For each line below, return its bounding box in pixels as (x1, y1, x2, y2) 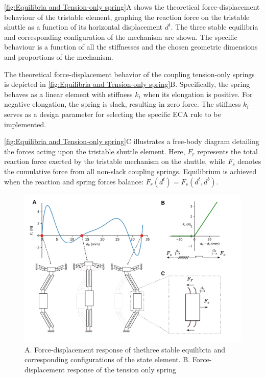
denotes (237, 156, 261, 167)
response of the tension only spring (67, 364, 176, 374)
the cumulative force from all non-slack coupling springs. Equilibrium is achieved (4, 166, 257, 176)
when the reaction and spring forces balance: (4, 176, 143, 186)
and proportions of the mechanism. (4, 51, 113, 62)
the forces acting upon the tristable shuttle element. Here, (4, 146, 185, 156)
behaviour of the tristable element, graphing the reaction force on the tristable (4, 11, 250, 22)
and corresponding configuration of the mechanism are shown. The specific (4, 31, 237, 42)
